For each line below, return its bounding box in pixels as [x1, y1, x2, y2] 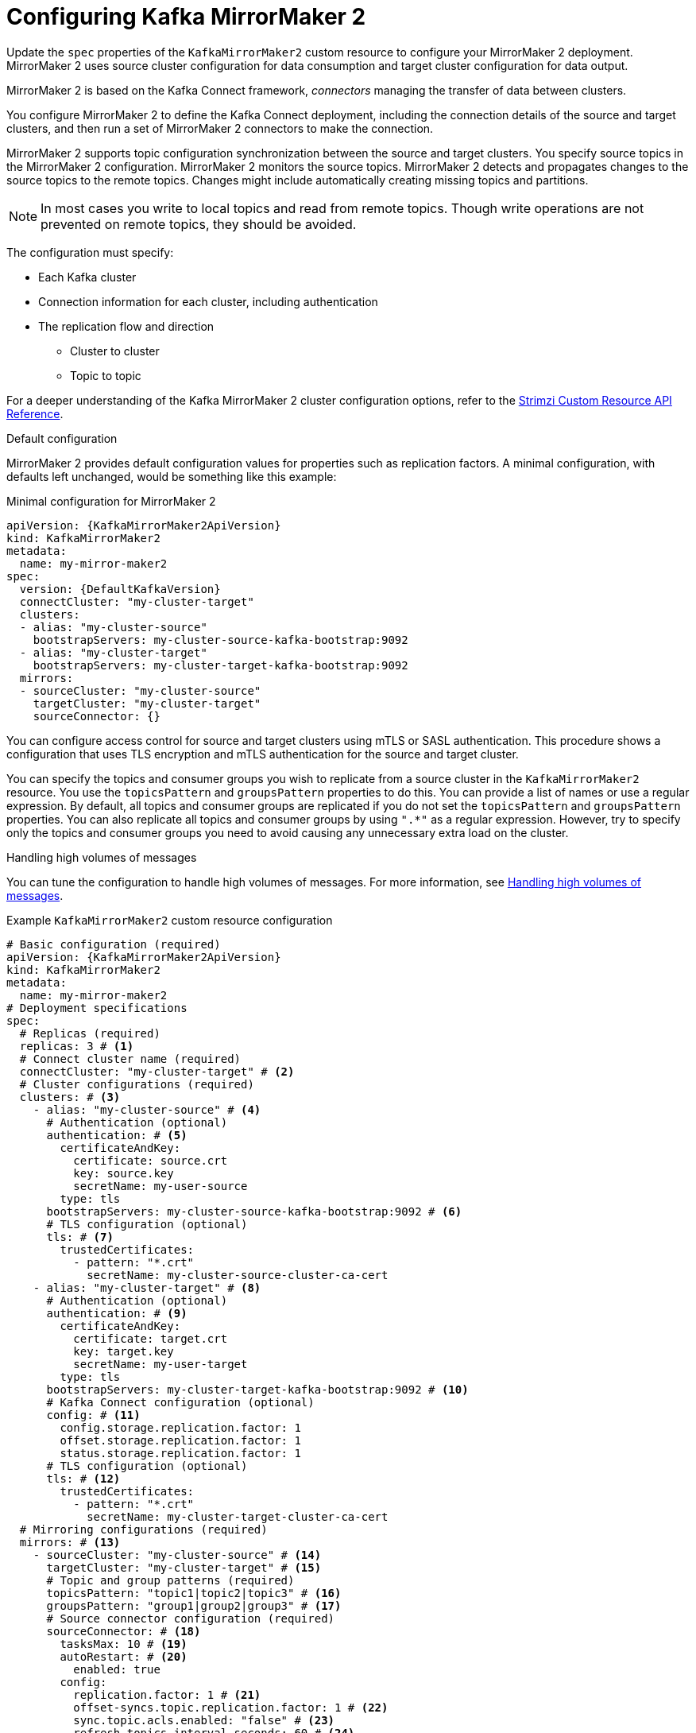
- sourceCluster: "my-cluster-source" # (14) [33, 1548, 322, 1561]
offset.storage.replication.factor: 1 [60, 1433, 301, 1447]
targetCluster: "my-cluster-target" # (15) [46, 1560, 322, 1574]
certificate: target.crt [73, 1332, 228, 1345]
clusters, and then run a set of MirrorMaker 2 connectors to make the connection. [6, 121, 434, 135]
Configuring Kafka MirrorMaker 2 [6, 3, 366, 30]
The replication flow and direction [38, 319, 215, 333]
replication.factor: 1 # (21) [73, 1688, 261, 1701]
